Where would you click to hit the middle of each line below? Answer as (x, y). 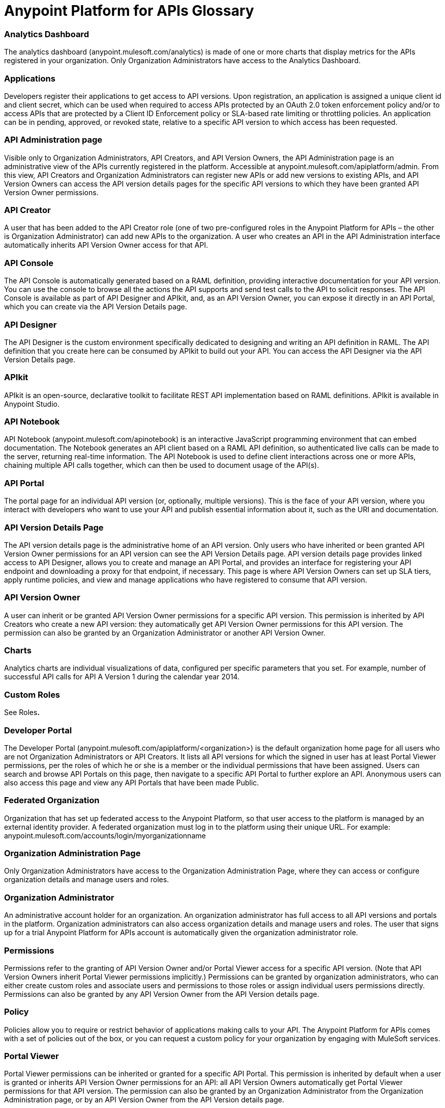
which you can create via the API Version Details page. (96, 307)
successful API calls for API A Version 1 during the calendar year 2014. (122, 677)
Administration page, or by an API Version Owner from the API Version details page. (144, 1100)
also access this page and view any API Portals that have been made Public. (132, 782)
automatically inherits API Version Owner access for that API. (106, 245)
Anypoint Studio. (32, 404)
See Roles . (22, 713)
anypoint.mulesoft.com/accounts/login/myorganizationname (105, 835)
